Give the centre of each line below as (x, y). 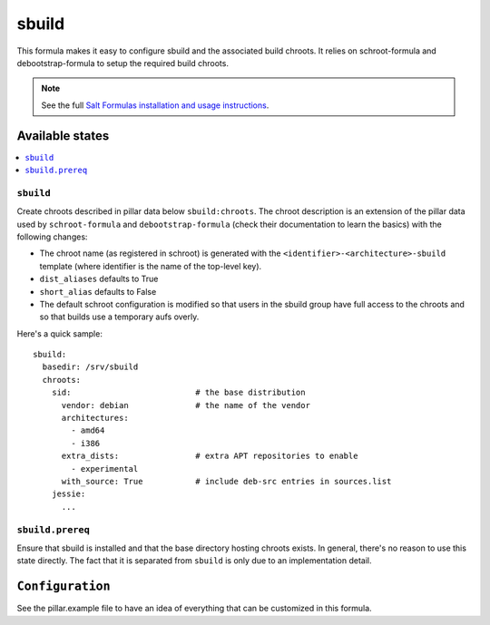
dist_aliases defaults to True (99, 279)
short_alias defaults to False (98, 291)
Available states (63, 136)
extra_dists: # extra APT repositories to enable (210, 456)
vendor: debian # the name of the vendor (186, 405)
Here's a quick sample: (60, 333)
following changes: (52, 237)
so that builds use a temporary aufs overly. (119, 317)
